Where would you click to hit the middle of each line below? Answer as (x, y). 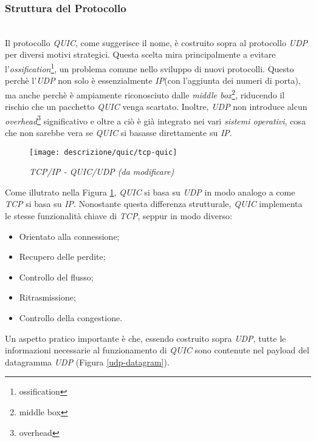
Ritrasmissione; (47, 297)
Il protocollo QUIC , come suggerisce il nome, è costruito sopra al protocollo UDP (156, 42)
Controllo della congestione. (71, 317)
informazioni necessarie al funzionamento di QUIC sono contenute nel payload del (157, 350)
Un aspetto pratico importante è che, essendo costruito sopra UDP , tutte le (146, 338)
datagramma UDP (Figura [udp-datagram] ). (87, 362)
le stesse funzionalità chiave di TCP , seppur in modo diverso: (118, 215)
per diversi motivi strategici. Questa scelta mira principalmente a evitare (140, 54)
